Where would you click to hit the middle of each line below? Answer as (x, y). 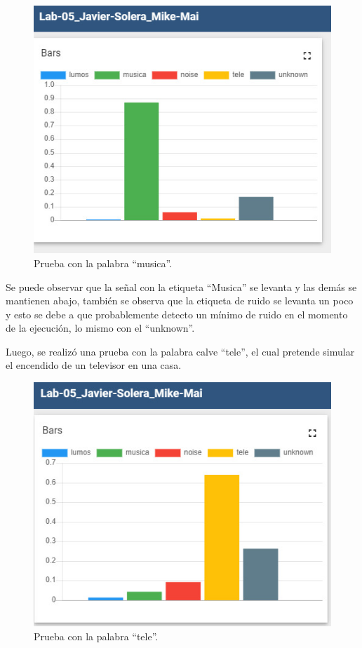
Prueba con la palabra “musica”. (103, 263)
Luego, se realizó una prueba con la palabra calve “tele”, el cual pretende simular (180, 351)
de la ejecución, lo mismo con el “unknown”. (100, 328)
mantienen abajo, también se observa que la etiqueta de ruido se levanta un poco (180, 301)
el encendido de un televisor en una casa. (94, 365)
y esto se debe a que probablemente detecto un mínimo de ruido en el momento (177, 314)
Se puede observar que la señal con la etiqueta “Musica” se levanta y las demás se (181, 286)
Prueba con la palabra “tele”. (96, 636)
